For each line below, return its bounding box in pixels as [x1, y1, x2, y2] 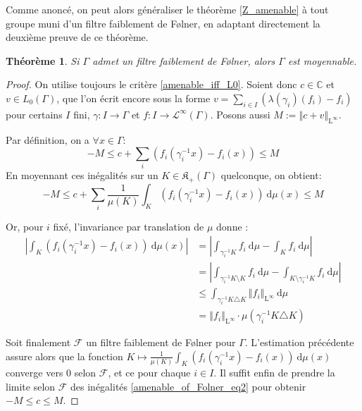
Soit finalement [6, 335, 71, 350]
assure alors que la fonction [6, 348, 123, 363]
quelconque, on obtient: [220, 168, 322, 183]
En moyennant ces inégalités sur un [6, 168, 158, 183]
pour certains [6, 106, 63, 121]
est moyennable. [287, 53, 357, 68]
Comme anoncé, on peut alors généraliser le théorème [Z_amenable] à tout [6, 2, 329, 16]
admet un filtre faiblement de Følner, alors [92, 53, 275, 68]
